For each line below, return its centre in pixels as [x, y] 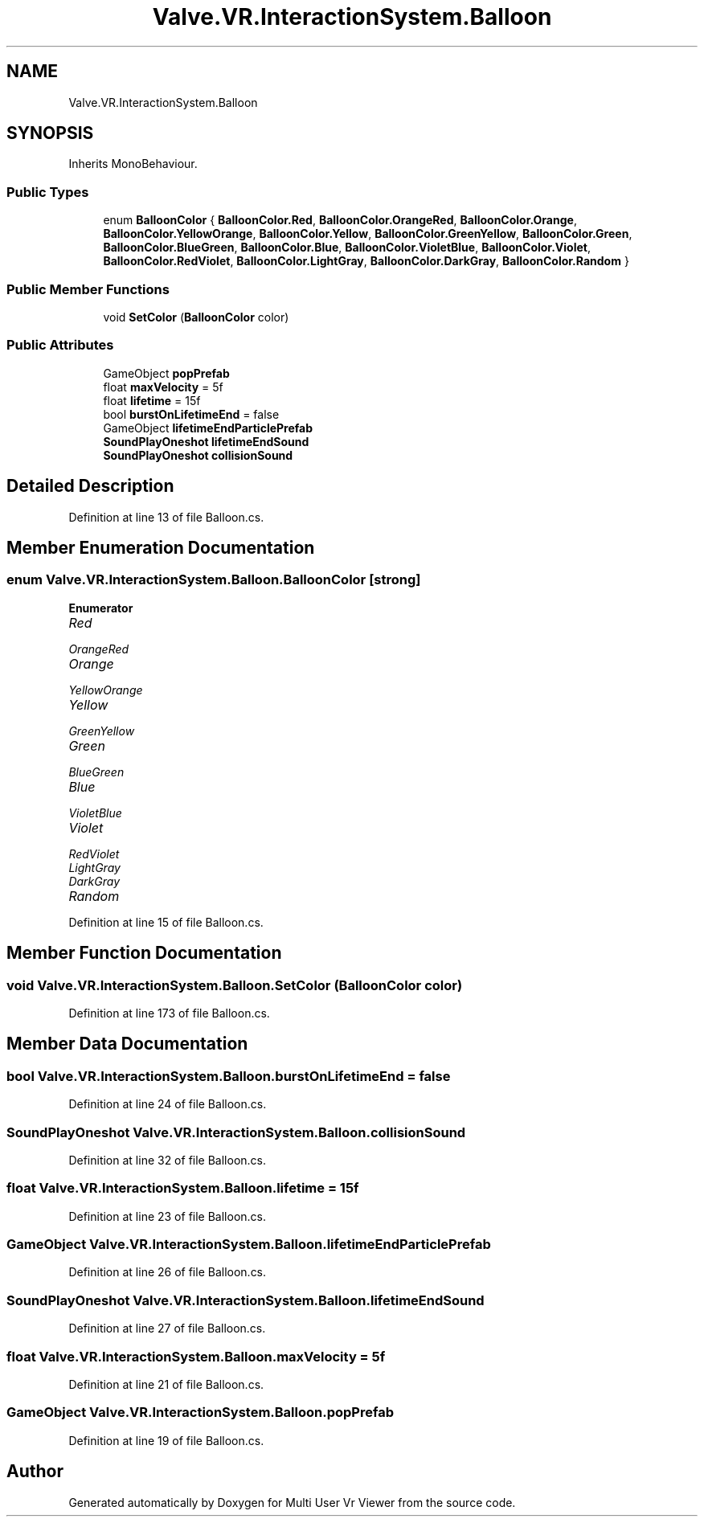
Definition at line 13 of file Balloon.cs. [166, 517]
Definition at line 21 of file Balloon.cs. [166, 1384]
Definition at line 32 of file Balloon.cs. [168, 1160]
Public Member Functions [88, 289]
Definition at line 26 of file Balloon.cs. [168, 1272]
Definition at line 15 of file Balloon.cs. [166, 922]
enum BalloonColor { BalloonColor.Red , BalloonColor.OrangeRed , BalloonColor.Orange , [340, 220]
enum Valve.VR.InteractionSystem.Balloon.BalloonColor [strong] [214, 580]
